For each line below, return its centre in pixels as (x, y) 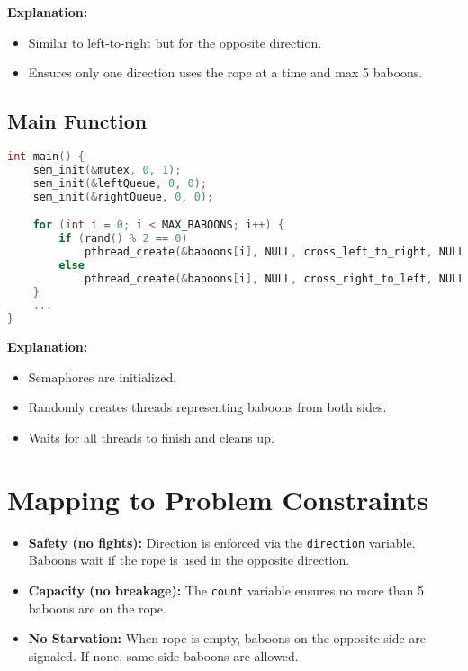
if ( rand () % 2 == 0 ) (123, 239)
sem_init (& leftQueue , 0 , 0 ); (120, 183)
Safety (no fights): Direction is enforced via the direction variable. (222, 542)
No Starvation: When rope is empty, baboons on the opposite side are (227, 638)
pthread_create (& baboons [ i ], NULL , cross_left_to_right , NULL (274, 251)
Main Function (77, 121)
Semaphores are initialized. (103, 376)
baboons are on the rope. (97, 608)
